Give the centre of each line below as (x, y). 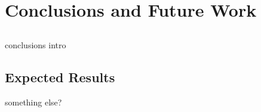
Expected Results (60, 77)
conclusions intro (36, 44)
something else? (33, 102)
